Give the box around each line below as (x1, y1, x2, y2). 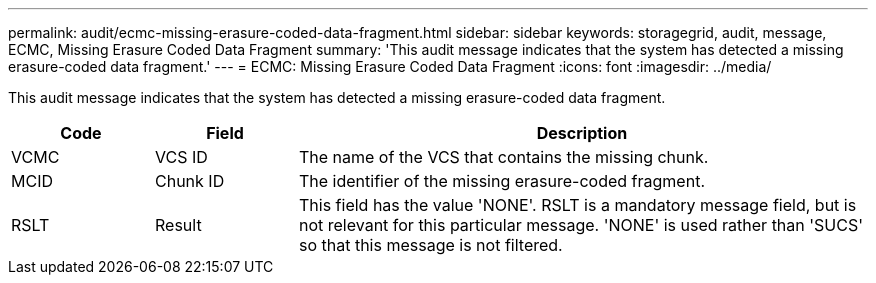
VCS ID (154, 147, 208, 167)
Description (536, 123, 628, 143)
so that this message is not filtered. (298, 235, 563, 255)
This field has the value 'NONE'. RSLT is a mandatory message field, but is (298, 195, 857, 215)
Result (154, 215, 202, 235)
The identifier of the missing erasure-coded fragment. (298, 171, 705, 191)
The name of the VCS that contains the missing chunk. (298, 147, 709, 167)
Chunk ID (154, 171, 225, 191)
